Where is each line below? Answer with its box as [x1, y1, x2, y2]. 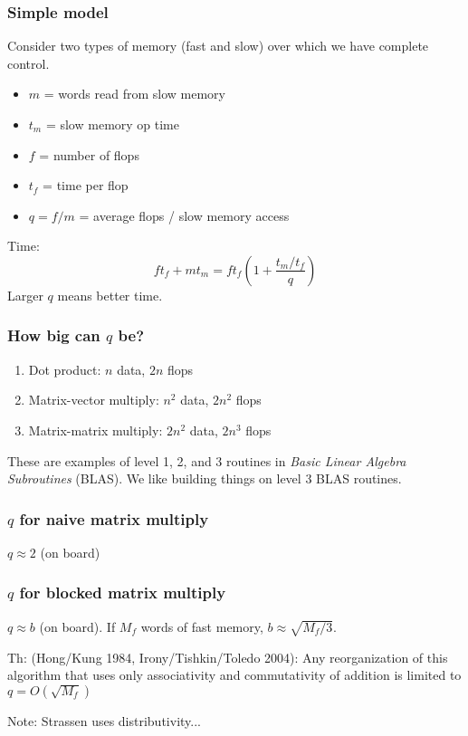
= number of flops [39, 145, 139, 164]
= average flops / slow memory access [79, 206, 290, 225]
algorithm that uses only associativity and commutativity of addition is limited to [7, 665, 462, 684]
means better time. [57, 285, 163, 304]
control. [7, 53, 50, 72]
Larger [7, 285, 43, 304]
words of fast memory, [140, 617, 263, 636]
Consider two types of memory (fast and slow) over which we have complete [7, 36, 429, 55]
